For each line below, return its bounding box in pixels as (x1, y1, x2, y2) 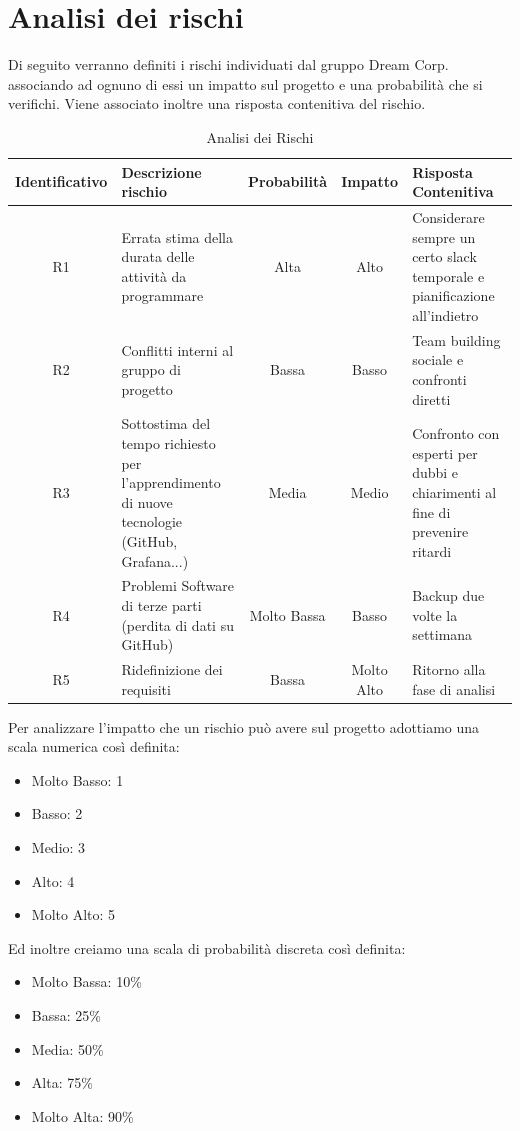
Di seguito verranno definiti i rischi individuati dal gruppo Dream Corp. (8, 54, 449, 75)
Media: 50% (31, 1038, 104, 1059)
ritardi (412, 540, 452, 561)
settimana (412, 624, 473, 645)
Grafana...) (121, 550, 189, 571)
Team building (412, 329, 501, 350)
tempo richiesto (121, 432, 216, 453)
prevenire (412, 521, 469, 542)
